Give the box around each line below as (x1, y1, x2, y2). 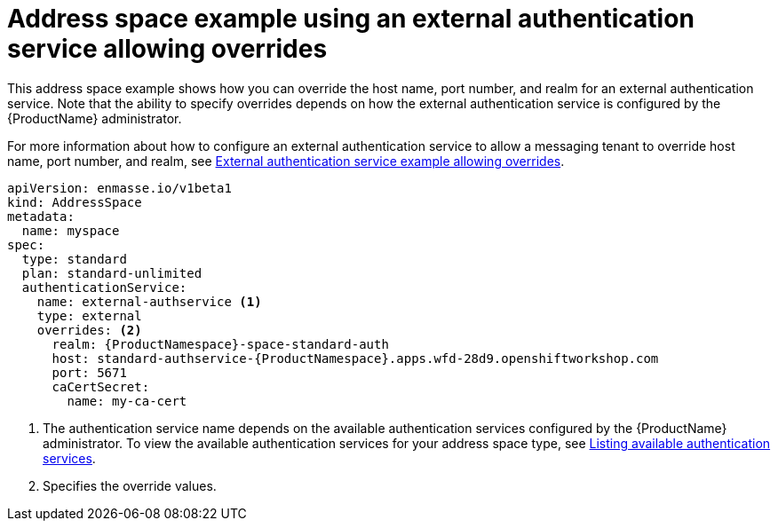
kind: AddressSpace (7, 194, 142, 209)
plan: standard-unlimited (21, 265, 202, 280)
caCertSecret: (52, 379, 150, 394)
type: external (36, 308, 142, 323)
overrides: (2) (36, 322, 142, 337)
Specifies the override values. (43, 477, 217, 493)
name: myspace (21, 223, 120, 238)
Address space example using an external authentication (7, 4, 695, 34)
